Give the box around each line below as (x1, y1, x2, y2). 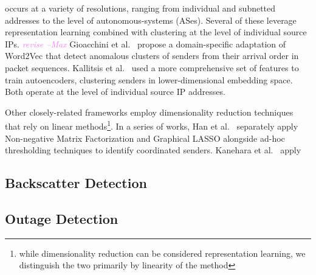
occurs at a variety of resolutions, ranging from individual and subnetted (5, 2, 276, 14)
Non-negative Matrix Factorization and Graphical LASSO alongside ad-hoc (5, 131, 285, 144)
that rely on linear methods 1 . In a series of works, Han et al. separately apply (5, 118, 298, 132)
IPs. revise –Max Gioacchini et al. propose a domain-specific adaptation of (5, 37, 286, 50)
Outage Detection (5, 209, 118, 228)
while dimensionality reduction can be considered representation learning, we (19, 246, 306, 259)
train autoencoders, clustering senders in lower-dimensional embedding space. (5, 73, 293, 86)
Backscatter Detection (5, 173, 147, 192)
